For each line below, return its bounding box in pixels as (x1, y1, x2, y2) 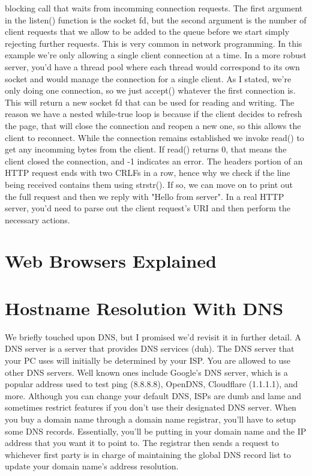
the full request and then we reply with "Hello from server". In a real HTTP (5, 190, 284, 202)
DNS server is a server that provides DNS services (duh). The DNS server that (5, 342, 295, 355)
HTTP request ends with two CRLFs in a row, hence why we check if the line (5, 166, 290, 179)
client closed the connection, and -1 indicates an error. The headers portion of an (5, 154, 303, 167)
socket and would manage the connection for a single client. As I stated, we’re (5, 72, 292, 85)
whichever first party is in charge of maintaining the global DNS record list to (5, 448, 291, 460)
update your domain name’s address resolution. (5, 460, 179, 472)
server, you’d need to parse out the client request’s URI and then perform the (5, 202, 290, 214)
